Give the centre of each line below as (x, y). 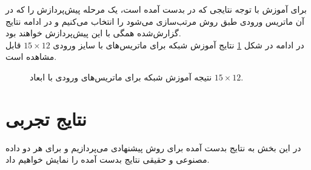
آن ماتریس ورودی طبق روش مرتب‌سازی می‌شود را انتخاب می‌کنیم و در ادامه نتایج (155, 21)
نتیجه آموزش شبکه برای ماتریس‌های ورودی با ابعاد (121, 77)
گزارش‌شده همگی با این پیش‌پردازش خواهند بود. (93, 33)
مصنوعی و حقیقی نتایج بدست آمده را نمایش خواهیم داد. (108, 159)
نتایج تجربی (46, 118)
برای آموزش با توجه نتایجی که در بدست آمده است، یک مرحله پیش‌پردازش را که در (156, 9)
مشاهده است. (31, 57)
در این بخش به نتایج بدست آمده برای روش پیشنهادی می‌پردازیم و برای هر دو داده (153, 147)
